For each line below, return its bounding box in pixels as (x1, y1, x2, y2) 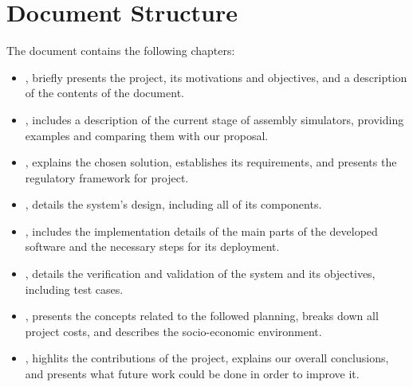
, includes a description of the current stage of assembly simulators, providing (25, 111, 404, 127)
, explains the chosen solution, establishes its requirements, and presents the (25, 154, 397, 170)
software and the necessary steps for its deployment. (25, 238, 280, 255)
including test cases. (25, 280, 124, 297)
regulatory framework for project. (25, 169, 189, 186)
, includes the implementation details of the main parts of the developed (25, 222, 378, 239)
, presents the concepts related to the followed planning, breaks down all (25, 307, 379, 324)
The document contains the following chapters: (6, 42, 235, 59)
